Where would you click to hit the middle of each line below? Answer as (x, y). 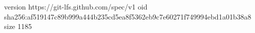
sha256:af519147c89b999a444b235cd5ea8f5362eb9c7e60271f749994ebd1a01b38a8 (128, 16)
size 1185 (18, 26)
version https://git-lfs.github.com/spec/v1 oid (76, 6)
